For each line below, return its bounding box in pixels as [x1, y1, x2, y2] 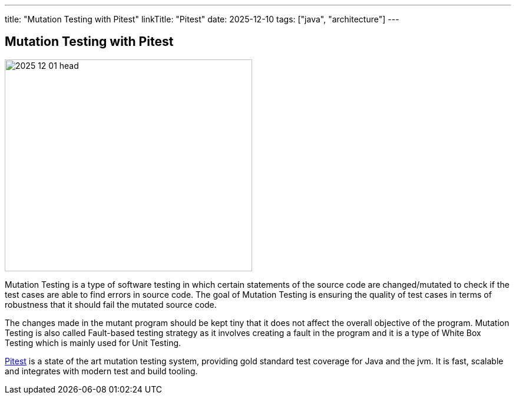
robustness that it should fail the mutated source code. [5, 299, 217, 310]
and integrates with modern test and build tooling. [5, 365, 198, 376]
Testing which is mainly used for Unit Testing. [5, 337, 181, 348]
